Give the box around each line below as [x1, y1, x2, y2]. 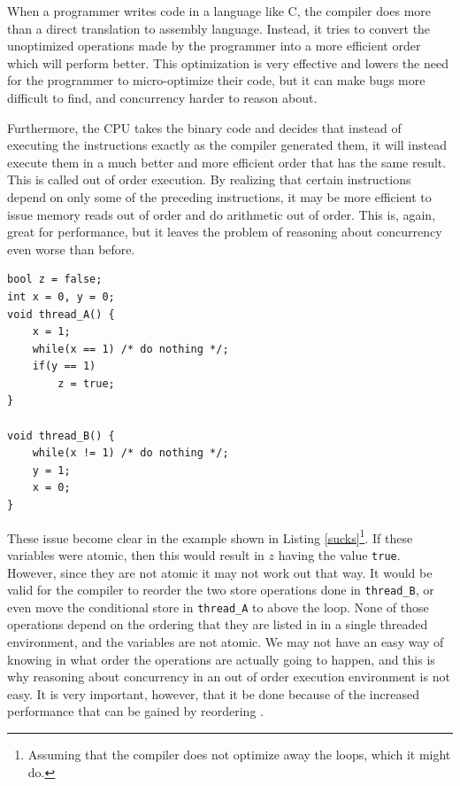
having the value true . [278, 545, 401, 564]
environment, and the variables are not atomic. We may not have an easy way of [7, 633, 444, 651]
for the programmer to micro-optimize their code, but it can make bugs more [7, 71, 425, 89]
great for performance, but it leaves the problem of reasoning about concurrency [7, 222, 442, 241]
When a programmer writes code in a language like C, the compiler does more [7, 2, 432, 19]
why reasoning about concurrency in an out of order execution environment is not [7, 667, 450, 686]
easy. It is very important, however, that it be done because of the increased [7, 684, 419, 703]
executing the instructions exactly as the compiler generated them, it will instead [7, 136, 448, 154]
